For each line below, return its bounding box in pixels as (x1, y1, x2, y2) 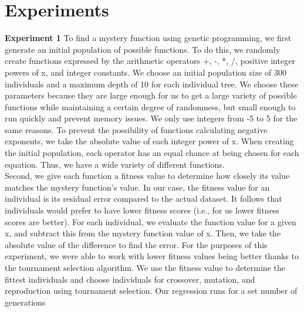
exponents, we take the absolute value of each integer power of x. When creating (5, 135, 294, 147)
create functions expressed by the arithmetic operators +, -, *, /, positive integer (5, 55, 295, 67)
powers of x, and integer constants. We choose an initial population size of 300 (5, 66, 286, 78)
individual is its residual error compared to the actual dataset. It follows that (5, 192, 282, 205)
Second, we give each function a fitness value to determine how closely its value (5, 169, 290, 182)
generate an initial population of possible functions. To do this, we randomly (5, 43, 281, 55)
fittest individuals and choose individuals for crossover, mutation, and (5, 273, 255, 285)
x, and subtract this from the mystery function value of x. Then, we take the (5, 227, 281, 239)
